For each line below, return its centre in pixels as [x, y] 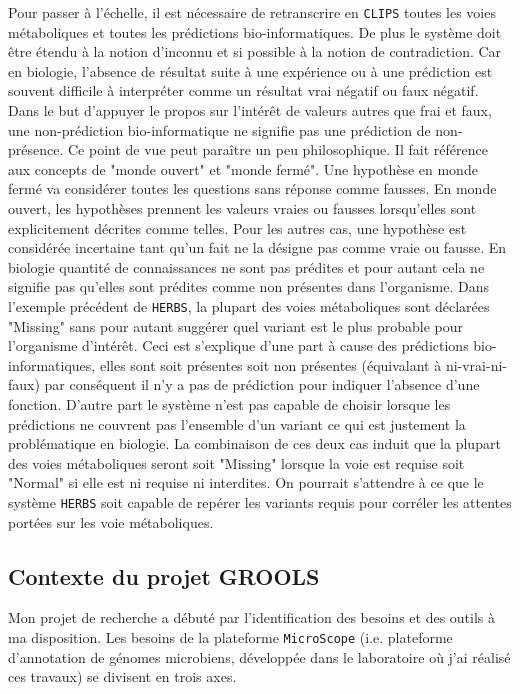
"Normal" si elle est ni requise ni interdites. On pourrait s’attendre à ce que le [246, 482]
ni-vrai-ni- [476, 364]
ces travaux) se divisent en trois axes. [122, 676]
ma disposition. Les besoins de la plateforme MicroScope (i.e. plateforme [230, 637]
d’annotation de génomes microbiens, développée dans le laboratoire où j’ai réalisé [259, 656]
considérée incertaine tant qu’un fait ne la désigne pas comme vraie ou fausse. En [257, 247]
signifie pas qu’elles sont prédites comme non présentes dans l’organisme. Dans [248, 286]
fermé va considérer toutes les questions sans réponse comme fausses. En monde [252, 188]
